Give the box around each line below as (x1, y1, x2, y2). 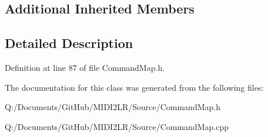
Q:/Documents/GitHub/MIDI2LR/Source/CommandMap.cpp (5, 120, 229, 132)
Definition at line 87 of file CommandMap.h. (5, 61, 165, 73)
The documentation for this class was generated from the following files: (5, 81, 264, 93)
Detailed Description (5, 34, 133, 52)
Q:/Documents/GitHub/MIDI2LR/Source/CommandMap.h (5, 101, 220, 113)
